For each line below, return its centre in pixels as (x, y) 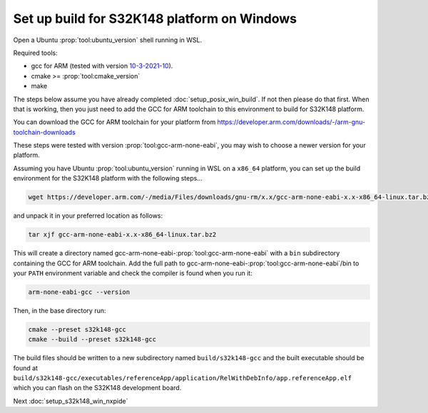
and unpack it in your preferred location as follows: (88, 216)
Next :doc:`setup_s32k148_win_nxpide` (71, 401)
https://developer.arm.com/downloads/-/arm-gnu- (291, 122)
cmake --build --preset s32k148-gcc (92, 340)
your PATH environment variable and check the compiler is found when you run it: (133, 273)
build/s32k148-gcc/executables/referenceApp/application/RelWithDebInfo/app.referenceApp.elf (183, 378)
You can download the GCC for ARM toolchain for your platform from (114, 122)
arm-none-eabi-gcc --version (79, 292)
